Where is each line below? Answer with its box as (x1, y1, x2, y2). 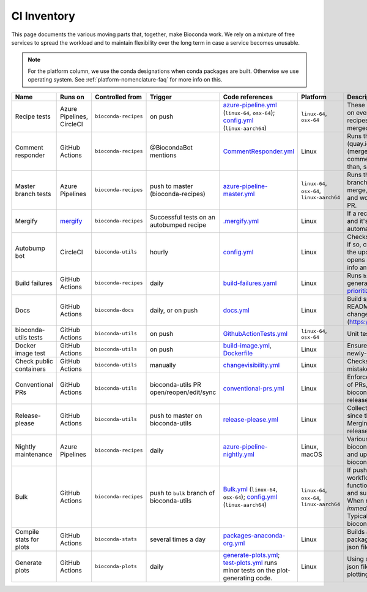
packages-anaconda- (223, 531, 286, 539)
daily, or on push (150, 306, 198, 314)
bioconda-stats (95, 536, 138, 542)
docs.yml (223, 306, 250, 314)
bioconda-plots (95, 563, 138, 569)
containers (15, 365, 46, 373)
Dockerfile (223, 349, 253, 357)
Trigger (150, 93, 172, 101)
